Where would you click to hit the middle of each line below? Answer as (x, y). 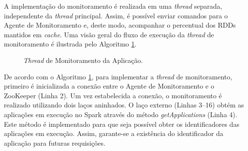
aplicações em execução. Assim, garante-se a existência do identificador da (114, 133)
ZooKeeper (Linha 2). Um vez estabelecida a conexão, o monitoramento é (113, 95)
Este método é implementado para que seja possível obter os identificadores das (122, 124)
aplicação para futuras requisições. (55, 143)
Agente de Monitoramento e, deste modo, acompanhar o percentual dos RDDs (120, 25)
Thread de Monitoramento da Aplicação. (83, 60)
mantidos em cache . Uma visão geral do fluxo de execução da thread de (109, 34)
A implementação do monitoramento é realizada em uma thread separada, (113, 6)
